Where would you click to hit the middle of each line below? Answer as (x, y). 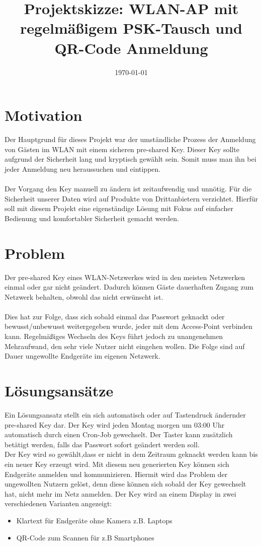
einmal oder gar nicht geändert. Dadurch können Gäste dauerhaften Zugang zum (129, 287)
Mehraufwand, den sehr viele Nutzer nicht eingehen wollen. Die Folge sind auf (125, 346)
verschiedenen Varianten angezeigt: (58, 503)
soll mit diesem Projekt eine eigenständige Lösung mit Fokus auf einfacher (119, 208)
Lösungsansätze (59, 391)
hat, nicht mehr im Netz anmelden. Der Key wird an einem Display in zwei (120, 493)
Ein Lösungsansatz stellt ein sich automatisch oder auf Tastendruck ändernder (125, 414)
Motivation (43, 115)
